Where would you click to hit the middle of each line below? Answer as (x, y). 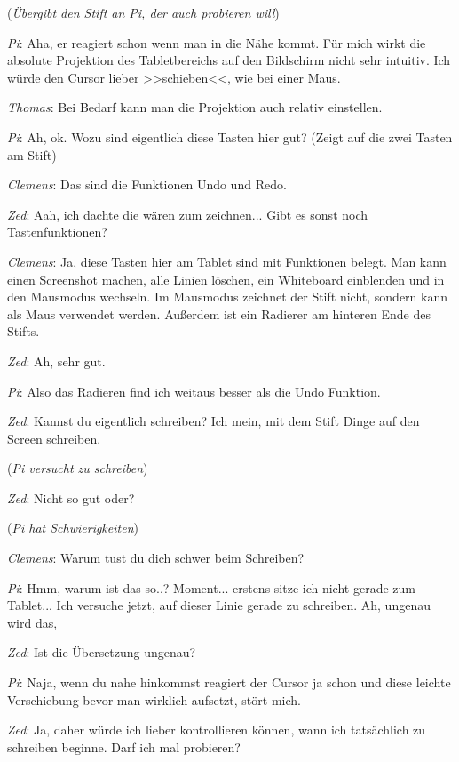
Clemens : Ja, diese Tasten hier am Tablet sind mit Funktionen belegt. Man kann (227, 261)
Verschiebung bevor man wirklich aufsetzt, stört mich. (154, 699)
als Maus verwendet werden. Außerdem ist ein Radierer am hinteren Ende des (219, 313)
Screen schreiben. (54, 438)
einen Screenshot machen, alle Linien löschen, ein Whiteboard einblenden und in (226, 279)
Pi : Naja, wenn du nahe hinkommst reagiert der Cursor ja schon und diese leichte (229, 682)
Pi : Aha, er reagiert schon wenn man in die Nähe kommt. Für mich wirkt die (217, 42)
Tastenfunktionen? (57, 232)
